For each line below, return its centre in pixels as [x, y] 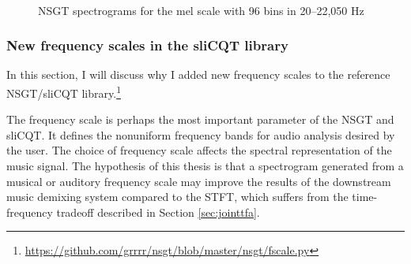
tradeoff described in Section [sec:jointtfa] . [158, 212]
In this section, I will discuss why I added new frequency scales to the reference [198, 74]
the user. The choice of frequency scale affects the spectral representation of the [199, 150]
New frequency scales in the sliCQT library [147, 45]
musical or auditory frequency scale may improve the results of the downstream [199, 181]
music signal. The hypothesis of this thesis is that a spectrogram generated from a [205, 166]
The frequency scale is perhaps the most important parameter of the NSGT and [200, 119]
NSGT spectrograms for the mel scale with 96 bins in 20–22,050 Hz [201, 10]
